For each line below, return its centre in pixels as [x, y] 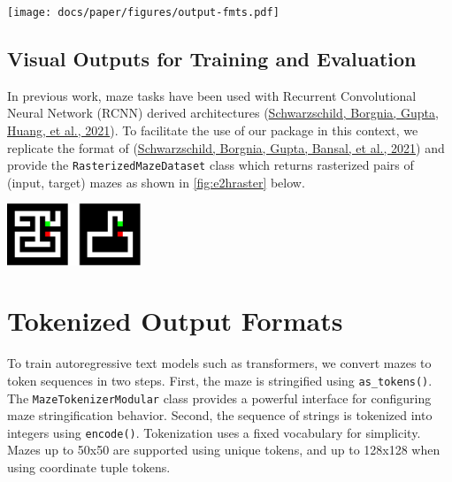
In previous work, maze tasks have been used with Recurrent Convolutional [212, 95]
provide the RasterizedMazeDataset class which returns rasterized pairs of [211, 165]
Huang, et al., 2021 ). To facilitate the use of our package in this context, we [213, 130]
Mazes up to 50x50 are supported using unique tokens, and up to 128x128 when [224, 450]
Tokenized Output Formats [175, 321]
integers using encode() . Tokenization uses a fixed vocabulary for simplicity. [214, 432]
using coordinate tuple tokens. [89, 467]
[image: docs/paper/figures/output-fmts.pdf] [143, 12]
